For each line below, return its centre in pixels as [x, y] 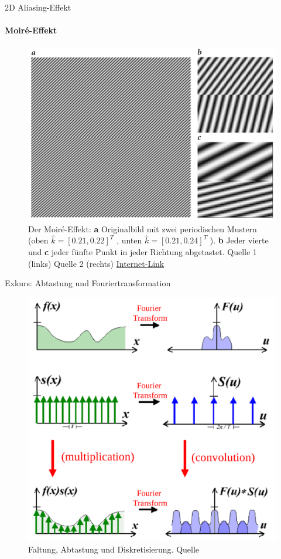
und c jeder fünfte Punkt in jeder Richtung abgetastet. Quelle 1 [143, 252]
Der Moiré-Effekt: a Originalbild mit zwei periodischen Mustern [143, 228]
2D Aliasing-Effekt [38, 7]
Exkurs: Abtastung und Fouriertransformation [88, 283]
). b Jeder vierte [239, 240]
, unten [129, 240]
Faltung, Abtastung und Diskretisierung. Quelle [114, 549]
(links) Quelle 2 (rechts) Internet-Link [96, 263]
